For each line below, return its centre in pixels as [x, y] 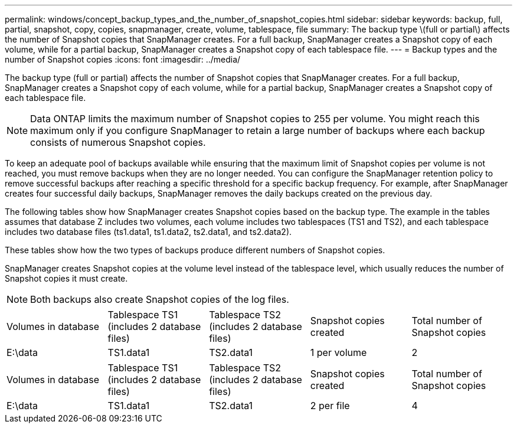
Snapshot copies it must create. [66, 278]
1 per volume [338, 352]
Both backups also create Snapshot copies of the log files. [160, 299]
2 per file [330, 406]
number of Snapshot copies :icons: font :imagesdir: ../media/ [123, 59]
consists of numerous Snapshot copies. [118, 142]
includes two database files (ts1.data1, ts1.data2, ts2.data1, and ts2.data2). [148, 232]
